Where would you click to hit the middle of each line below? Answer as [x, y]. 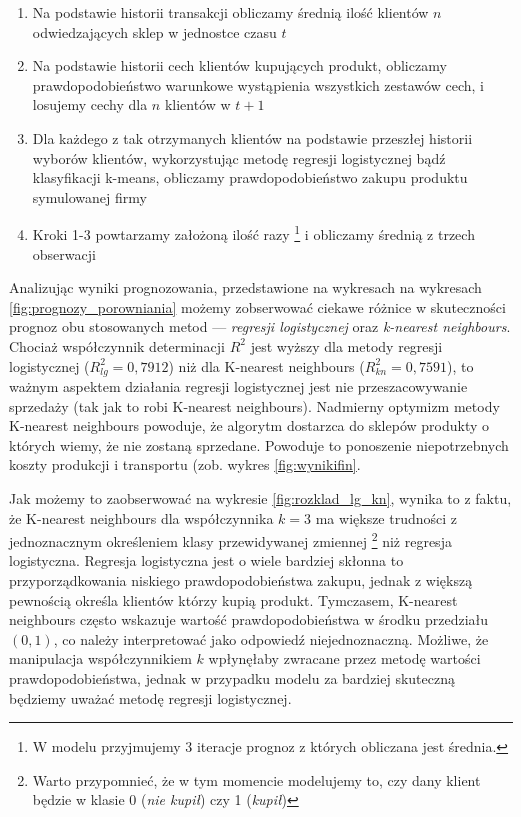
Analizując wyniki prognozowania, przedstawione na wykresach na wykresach [245, 287]
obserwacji [64, 253]
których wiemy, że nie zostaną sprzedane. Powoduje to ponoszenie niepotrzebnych [259, 444]
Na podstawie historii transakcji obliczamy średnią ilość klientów [230, 12]
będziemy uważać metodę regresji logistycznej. [150, 697]
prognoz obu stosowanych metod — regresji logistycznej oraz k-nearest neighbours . [260, 326]
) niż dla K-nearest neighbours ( [266, 365]
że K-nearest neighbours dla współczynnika [141, 517]
